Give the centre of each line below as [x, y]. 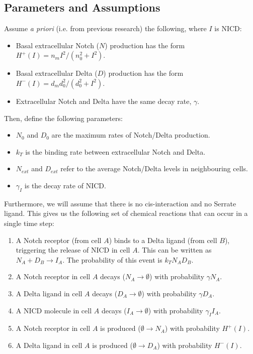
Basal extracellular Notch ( [58, 45]
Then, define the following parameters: [63, 118]
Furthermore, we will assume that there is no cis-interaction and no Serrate [120, 203]
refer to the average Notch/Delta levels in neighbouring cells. [154, 168]
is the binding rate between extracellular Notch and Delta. [115, 151]
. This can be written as [175, 250]
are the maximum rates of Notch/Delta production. [131, 135]
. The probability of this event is [112, 259]
